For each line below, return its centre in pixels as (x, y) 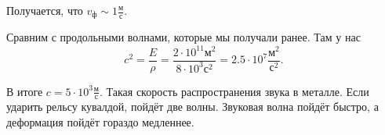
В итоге (25, 91)
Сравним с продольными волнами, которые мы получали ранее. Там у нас (183, 37)
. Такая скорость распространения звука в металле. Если (234, 91)
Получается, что (45, 10)
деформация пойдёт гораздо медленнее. (100, 122)
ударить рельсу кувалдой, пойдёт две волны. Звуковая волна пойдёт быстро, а (192, 107)
